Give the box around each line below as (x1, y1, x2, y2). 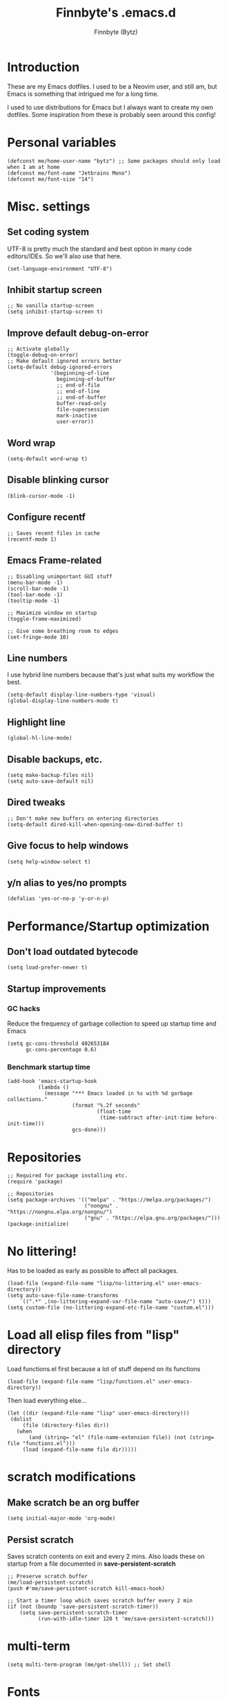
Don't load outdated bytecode (7, 945, 139, 957)
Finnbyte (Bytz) (94, 28, 138, 36)
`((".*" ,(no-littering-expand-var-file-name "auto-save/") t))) (19, 1298, 212, 1305)
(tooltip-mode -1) (7, 597, 60, 604)
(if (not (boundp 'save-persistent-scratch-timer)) (7, 1603, 159, 1610)
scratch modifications (7, 1469, 137, 1485)
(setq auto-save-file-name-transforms (7, 1292, 119, 1299)
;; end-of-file (56, 382, 100, 389)
